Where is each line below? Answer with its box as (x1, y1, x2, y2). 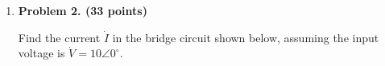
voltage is (18, 45, 65, 61)
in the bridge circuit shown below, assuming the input (112, 29, 379, 45)
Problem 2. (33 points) (18, 2, 147, 18)
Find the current (18, 29, 101, 45)
